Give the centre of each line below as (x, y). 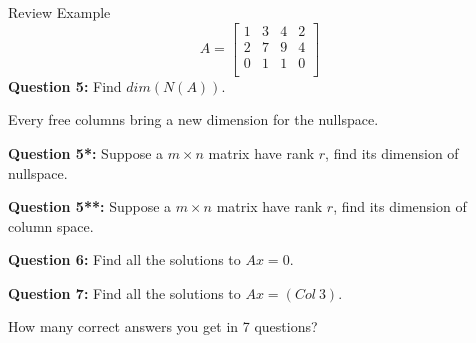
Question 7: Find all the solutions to (124, 292)
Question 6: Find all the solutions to (124, 259)
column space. (51, 225)
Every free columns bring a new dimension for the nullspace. (193, 119)
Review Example (59, 12)
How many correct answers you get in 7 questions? (163, 326)
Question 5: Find (65, 85)
